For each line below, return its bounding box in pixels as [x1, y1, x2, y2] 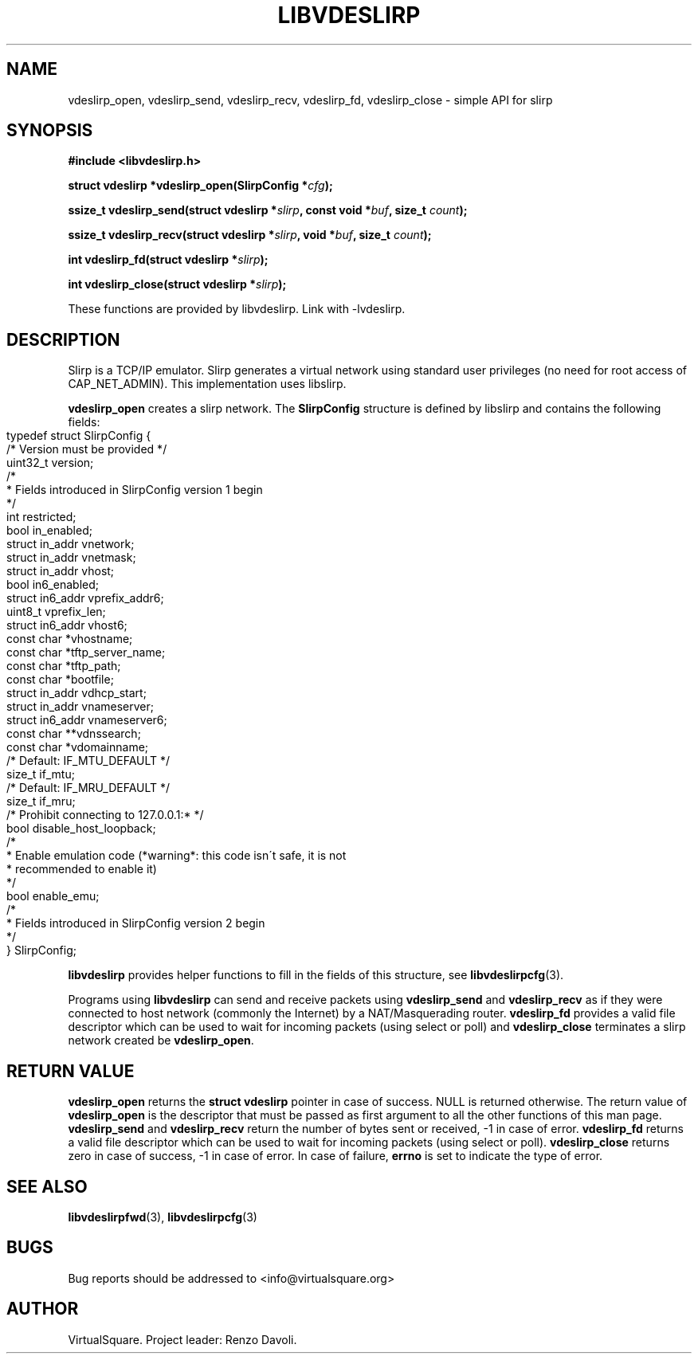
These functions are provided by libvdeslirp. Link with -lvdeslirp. [68, 302, 406, 316]
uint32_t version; [6, 456, 94, 470]
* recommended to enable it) [6, 862, 157, 876]
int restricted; [6, 510, 76, 524]
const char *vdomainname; [6, 740, 149, 754]
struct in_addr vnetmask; [6, 551, 136, 565]
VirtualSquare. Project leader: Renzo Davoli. [68, 1332, 297, 1346]
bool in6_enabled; [6, 578, 99, 592]
